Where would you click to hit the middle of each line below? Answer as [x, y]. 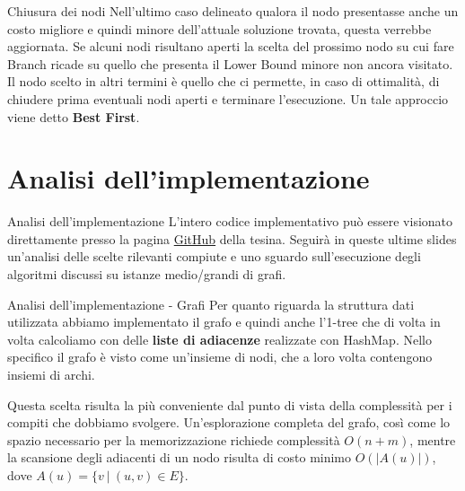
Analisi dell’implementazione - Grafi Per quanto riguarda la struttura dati [211, 304]
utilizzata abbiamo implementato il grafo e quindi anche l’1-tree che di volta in [224, 322]
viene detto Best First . [74, 116]
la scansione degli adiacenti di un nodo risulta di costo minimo [180, 457]
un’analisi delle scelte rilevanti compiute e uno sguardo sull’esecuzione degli [214, 256]
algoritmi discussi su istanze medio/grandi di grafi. [147, 274]
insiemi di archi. [51, 375]
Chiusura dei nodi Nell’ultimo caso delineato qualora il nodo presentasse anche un [233, 11]
